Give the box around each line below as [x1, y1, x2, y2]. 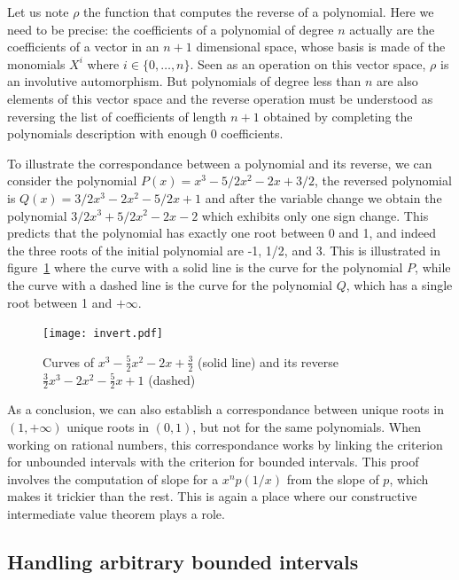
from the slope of [286, 469, 379, 488]
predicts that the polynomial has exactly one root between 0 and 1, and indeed [7, 223, 437, 242]
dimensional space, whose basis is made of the [196, 37, 446, 56]
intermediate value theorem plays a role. [7, 504, 225, 522]
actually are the [349, 20, 435, 38]
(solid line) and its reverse [198, 352, 338, 371]
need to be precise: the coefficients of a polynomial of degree [7, 20, 334, 38]
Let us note [7, 3, 69, 20]
